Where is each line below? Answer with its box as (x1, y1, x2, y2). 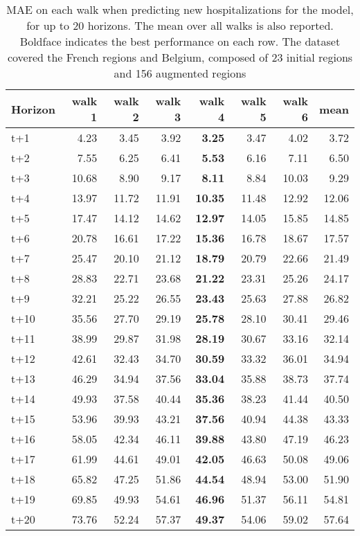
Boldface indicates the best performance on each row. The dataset (19, 33, 341, 49)
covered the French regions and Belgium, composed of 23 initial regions (7, 49, 353, 65)
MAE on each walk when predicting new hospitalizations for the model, (6, 1, 354, 17)
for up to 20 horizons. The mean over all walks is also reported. (26, 17, 334, 33)
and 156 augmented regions (114, 65, 246, 81)
